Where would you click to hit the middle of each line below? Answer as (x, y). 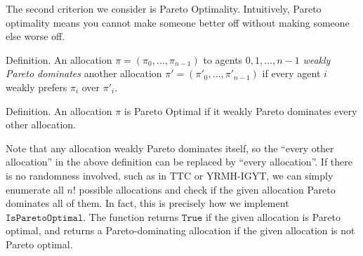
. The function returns (131, 216)
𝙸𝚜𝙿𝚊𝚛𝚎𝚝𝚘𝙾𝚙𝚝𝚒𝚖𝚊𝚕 (45, 218)
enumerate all (35, 189)
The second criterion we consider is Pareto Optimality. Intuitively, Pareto (164, 8)
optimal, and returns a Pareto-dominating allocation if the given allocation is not (180, 230)
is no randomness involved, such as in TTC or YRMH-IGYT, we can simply (170, 175)
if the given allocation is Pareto (273, 216)
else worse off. (35, 36)
